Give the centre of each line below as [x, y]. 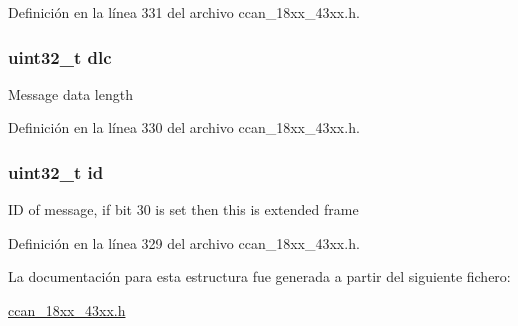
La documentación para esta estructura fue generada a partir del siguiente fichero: [259, 276]
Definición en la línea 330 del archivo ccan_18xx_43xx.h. [184, 127]
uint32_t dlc [60, 56]
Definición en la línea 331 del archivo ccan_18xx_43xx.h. [184, 12]
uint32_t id [56, 171]
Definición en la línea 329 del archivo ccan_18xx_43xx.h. [184, 242]
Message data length [70, 93]
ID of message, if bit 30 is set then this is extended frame [183, 209]
